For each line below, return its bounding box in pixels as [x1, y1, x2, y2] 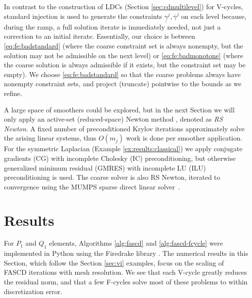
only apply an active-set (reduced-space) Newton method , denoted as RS [4, 114, 223, 124]
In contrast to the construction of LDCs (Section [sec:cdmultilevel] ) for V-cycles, [4, 1, 243, 11]
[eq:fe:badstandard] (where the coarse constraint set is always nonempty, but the [4, 41, 243, 50]
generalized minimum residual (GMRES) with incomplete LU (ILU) [4, 162, 206, 173]
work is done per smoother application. [126, 133, 242, 143]
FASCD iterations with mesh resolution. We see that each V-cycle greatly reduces [4, 267, 247, 277]
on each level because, [181, 11, 247, 21]
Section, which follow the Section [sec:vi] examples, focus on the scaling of [4, 257, 224, 267]
